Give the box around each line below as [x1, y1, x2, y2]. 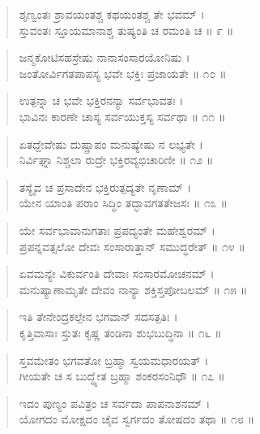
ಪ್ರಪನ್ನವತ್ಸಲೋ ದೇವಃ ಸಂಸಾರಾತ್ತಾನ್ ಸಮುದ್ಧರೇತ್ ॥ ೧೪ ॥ [19, 237, 245, 254]
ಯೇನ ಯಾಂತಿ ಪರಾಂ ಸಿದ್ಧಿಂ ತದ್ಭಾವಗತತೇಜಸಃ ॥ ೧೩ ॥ [19, 194, 228, 211]
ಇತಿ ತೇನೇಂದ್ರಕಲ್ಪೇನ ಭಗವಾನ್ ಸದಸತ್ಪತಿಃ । [19, 308, 178, 325]
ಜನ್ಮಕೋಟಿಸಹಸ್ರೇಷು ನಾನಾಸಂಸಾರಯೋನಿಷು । [19, 49, 190, 66]
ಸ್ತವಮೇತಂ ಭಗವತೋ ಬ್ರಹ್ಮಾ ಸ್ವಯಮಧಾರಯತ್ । [19, 351, 209, 368]
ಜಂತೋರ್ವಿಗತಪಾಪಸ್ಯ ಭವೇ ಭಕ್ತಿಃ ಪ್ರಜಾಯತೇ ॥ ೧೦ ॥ [19, 64, 227, 81]
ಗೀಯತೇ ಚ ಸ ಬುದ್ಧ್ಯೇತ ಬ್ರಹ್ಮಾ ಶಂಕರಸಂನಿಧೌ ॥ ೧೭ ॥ [19, 367, 225, 384]
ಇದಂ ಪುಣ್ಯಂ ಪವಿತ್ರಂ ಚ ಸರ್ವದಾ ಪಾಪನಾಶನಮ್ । [19, 394, 211, 411]
